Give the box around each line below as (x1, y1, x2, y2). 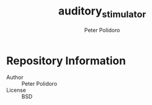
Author (6, 74, 24, 81)
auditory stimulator (58, 4, 147, 20)
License (6, 86, 26, 94)
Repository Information (6, 54, 126, 68)
